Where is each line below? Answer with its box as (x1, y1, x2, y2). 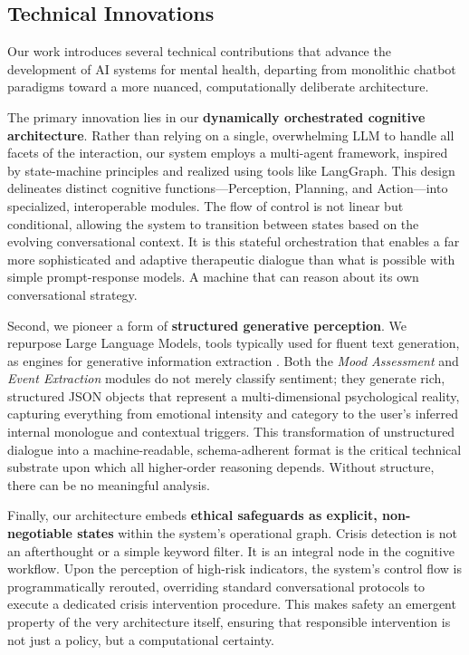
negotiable (7, 524, 72, 543)
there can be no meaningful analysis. (7, 475, 210, 494)
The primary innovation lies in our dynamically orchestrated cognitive (7, 107, 426, 126)
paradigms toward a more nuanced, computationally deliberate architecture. (7, 77, 429, 96)
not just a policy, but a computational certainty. (7, 630, 274, 649)
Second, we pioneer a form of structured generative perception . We (7, 315, 407, 334)
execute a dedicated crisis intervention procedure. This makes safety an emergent (7, 594, 456, 613)
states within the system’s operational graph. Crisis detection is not (77, 524, 457, 543)
